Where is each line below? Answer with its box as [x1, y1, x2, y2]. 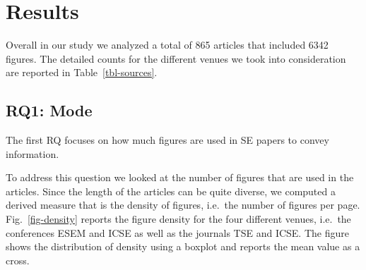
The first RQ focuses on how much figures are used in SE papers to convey [6, 133, 329, 147]
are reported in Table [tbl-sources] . [6, 65, 158, 80]
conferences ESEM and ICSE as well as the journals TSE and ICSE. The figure [6, 225, 349, 240]
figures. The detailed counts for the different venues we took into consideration [6, 51, 346, 66]
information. [6, 146, 59, 161]
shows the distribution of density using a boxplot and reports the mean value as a [6, 239, 360, 254]
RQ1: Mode [6, 99, 93, 121]
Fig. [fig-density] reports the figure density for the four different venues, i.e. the [6, 211, 351, 226]
